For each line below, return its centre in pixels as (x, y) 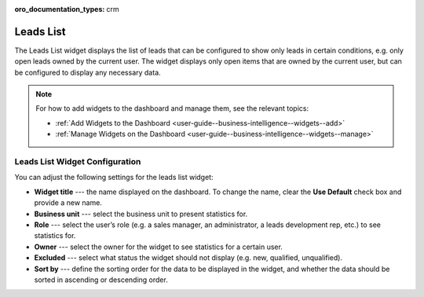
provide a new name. (68, 203)
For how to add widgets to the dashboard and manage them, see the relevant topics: (172, 108)
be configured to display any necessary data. (88, 72)
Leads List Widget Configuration (78, 162)
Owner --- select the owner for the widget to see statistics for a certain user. (158, 247)
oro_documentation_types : (60, 9)
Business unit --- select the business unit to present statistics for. (141, 214)
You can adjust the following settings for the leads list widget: (114, 178)
